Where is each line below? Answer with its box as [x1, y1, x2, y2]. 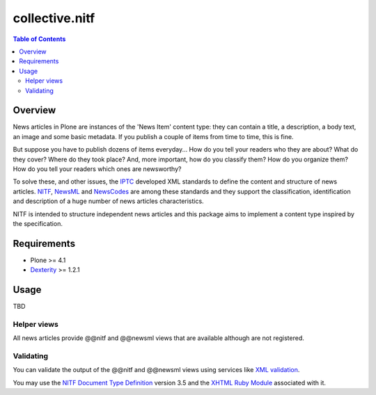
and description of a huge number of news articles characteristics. [13, 197, 205, 205]
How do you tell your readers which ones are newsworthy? [13, 164, 182, 173]
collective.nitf [13, 10, 95, 26]
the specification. [13, 219, 63, 227]
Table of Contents [13, 35, 66, 43]
